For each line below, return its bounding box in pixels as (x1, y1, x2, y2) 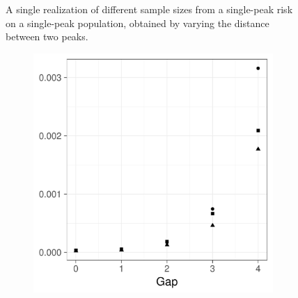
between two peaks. (6, 29, 88, 44)
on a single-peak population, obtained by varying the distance (6, 15, 269, 30)
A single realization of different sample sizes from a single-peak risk (6, 2, 293, 16)
